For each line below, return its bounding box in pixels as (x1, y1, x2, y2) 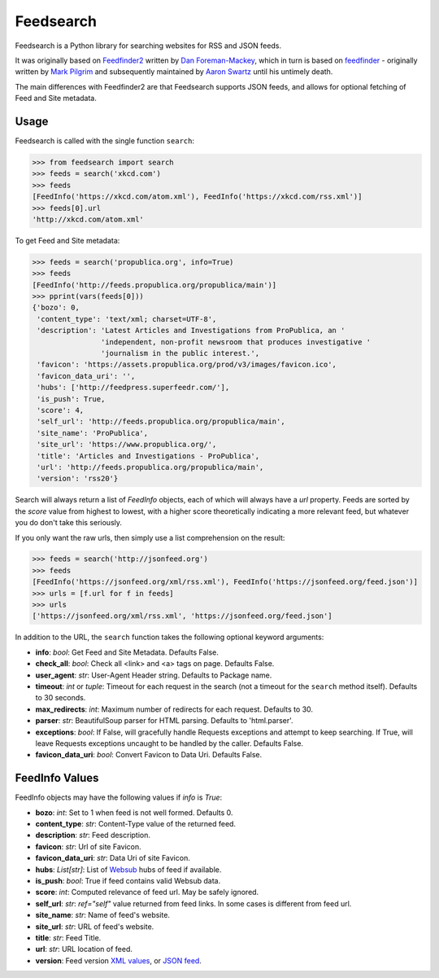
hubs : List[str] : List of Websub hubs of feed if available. (35, 864, 222, 875)
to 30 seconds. (35, 693, 86, 703)
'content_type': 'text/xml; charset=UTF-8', (37, 314, 217, 323)
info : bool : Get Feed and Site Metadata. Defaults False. (35, 647, 219, 657)
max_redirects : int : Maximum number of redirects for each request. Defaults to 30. (35, 704, 313, 714)
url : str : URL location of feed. (35, 945, 133, 954)
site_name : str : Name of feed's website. (35, 910, 171, 920)
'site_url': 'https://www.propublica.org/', (37, 440, 217, 450)
